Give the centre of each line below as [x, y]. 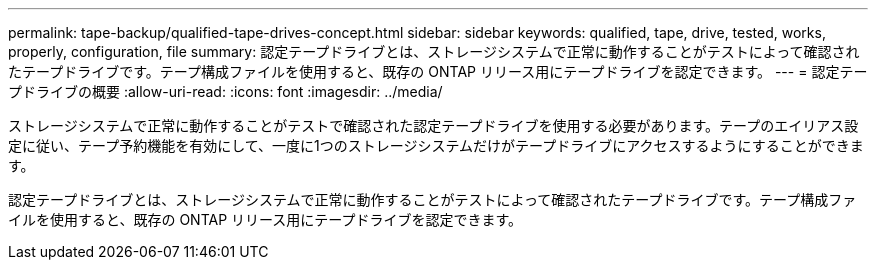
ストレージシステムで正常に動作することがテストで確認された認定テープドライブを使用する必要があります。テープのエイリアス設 [433, 125]
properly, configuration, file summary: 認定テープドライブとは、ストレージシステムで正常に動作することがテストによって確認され [434, 51]
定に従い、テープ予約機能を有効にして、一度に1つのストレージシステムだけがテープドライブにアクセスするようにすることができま [436, 145]
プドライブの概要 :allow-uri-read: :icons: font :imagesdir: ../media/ [225, 91]
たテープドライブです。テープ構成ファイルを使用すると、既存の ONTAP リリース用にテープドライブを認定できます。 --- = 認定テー [438, 71]
